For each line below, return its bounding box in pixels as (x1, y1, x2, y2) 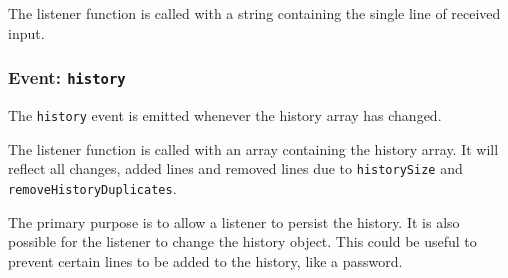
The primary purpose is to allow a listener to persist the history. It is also (8, 211, 460, 232)
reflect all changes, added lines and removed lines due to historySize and (8, 158, 463, 179)
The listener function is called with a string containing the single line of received (8, 3, 501, 23)
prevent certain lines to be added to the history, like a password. (8, 250, 403, 271)
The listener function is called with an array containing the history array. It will (8, 138, 499, 159)
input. (8, 22, 45, 43)
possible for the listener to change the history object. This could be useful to (8, 231, 477, 252)
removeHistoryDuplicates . (8, 177, 177, 198)
